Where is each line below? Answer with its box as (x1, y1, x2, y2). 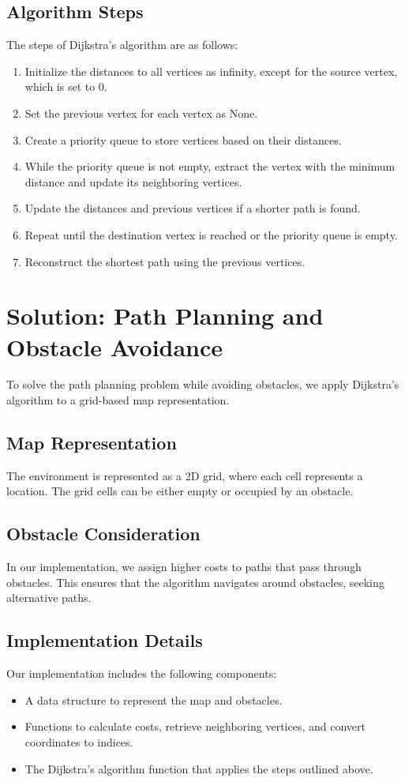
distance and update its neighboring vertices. (24, 173, 242, 190)
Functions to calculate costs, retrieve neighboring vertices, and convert (24, 718, 366, 735)
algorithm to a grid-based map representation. (6, 392, 230, 408)
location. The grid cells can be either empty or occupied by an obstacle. (6, 483, 354, 499)
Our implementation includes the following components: (6, 665, 277, 682)
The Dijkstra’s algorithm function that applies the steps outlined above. (24, 760, 373, 776)
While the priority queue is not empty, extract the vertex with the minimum (24, 158, 396, 175)
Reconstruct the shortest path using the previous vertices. (24, 253, 306, 269)
